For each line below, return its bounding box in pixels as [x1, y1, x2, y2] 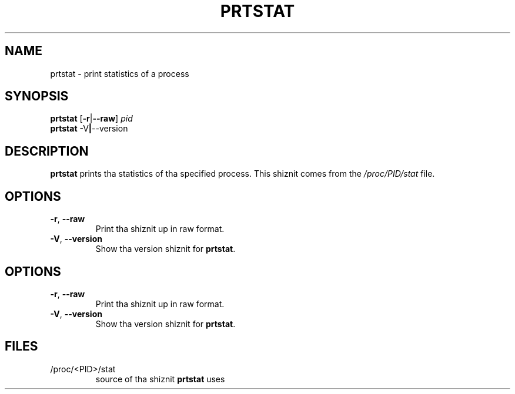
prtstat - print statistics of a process [50, 68, 189, 79]
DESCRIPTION [5, 143, 89, 159]
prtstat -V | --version [50, 123, 128, 134]
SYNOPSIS [5, 89, 69, 104]
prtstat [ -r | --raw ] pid [50, 113, 133, 124]
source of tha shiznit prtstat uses [95, 373, 225, 384]
